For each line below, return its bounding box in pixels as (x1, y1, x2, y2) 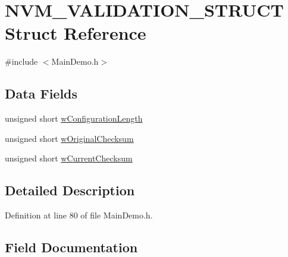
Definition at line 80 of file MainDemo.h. (5, 209, 153, 221)
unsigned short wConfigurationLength (5, 112, 143, 125)
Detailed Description (5, 181, 135, 199)
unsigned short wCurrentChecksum (5, 152, 133, 164)
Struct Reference (5, 21, 146, 45)
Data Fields (5, 84, 78, 103)
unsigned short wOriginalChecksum (5, 132, 134, 144)
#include (5, 55, 38, 68)
